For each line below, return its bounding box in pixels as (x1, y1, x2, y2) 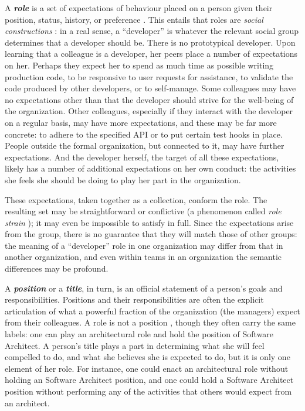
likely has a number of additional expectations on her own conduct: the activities (5, 162, 296, 174)
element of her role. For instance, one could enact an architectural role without (5, 362, 289, 374)
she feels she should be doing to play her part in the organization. (5, 173, 241, 186)
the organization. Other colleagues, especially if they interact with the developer (5, 105, 293, 117)
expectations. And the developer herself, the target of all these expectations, (5, 150, 279, 163)
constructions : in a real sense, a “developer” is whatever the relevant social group (5, 25, 299, 37)
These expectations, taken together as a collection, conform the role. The (5, 193, 267, 205)
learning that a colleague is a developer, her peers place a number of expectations (5, 47, 297, 60)
